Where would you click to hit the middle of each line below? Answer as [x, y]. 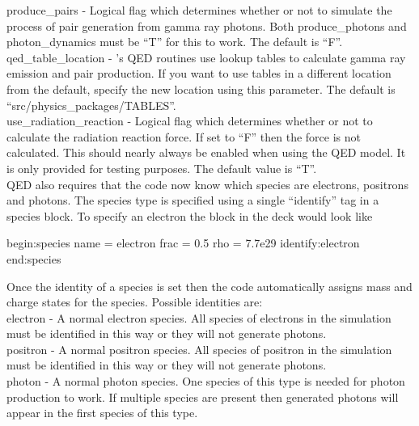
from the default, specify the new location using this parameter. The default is [201, 89]
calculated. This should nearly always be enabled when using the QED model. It [206, 152]
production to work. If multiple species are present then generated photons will [203, 396]
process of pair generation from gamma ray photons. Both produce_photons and [207, 25]
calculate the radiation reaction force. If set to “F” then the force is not [184, 136]
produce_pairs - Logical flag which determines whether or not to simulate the [199, 10]
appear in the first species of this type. [102, 413]
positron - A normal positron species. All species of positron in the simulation [199, 349]
